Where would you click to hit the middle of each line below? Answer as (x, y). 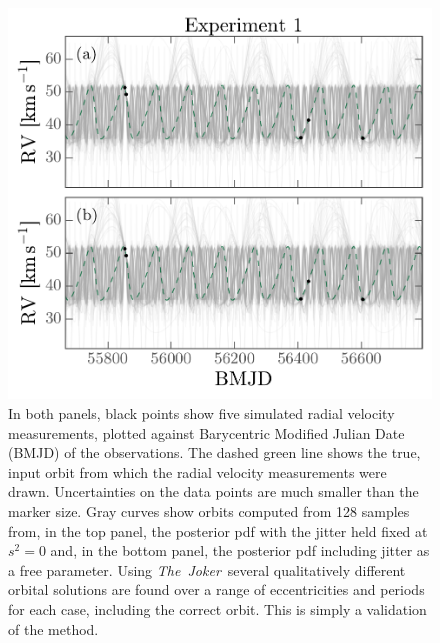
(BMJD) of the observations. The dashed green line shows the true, (214, 452)
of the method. (53, 628)
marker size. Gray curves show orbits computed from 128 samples (209, 510)
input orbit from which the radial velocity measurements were (197, 471)
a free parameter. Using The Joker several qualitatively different (207, 569)
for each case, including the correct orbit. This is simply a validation (217, 608)
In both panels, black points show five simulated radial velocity (201, 412)
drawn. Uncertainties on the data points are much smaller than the (213, 491)
